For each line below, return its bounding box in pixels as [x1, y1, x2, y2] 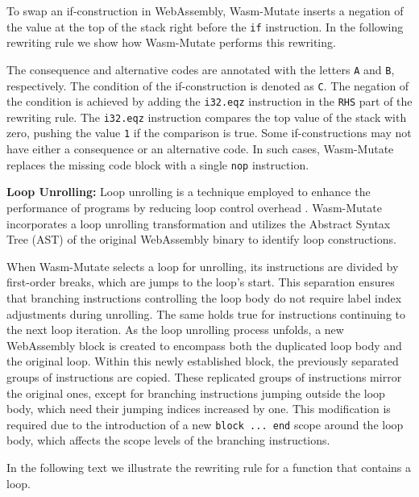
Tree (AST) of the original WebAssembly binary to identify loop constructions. [6, 231, 396, 248]
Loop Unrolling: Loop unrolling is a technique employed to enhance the [6, 183, 371, 200]
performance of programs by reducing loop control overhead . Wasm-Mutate [6, 198, 382, 215]
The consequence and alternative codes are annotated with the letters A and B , [6, 61, 395, 77]
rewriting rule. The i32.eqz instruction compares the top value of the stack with [6, 108, 407, 125]
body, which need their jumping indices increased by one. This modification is [6, 400, 391, 417]
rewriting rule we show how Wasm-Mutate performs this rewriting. [6, 34, 336, 51]
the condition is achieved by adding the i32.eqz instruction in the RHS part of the [6, 93, 413, 110]
